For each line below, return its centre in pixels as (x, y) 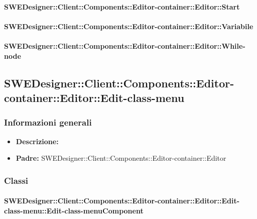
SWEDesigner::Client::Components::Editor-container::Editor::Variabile (129, 26)
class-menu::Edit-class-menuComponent (74, 210)
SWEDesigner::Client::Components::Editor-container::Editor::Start (122, 6)
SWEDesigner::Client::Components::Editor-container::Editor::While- (125, 45)
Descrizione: (37, 141)
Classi (16, 180)
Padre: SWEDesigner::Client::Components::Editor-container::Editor (121, 158)
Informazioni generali (48, 122)
